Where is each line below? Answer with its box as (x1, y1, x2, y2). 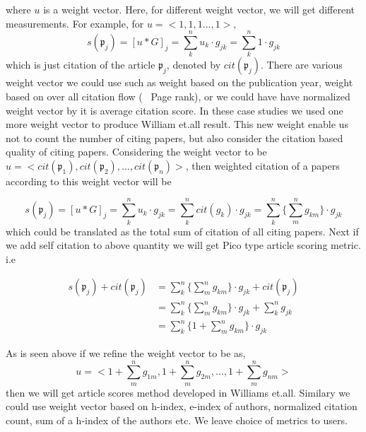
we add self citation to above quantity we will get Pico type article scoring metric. (6, 238, 361, 252)
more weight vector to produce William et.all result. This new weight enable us (6, 117, 348, 132)
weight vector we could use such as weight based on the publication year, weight (6, 75, 353, 90)
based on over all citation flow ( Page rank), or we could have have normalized (6, 88, 350, 103)
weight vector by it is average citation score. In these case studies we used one (6, 103, 343, 117)
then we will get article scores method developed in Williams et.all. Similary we (6, 385, 350, 399)
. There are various (261, 57, 343, 72)
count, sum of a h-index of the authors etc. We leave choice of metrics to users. (6, 413, 348, 428)
